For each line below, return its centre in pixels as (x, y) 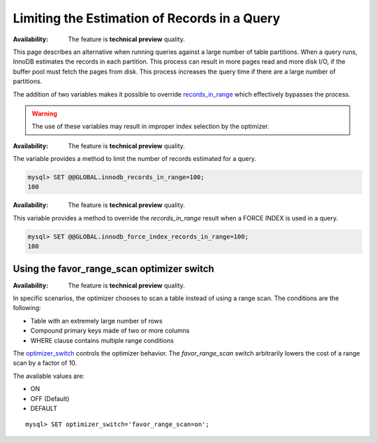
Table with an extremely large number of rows (97, 321)
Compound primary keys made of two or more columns (110, 331)
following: (27, 308)
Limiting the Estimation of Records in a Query (147, 18)
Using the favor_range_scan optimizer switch (113, 268)
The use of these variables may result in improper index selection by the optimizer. (150, 127)
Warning (44, 113)
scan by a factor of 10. (45, 363)
